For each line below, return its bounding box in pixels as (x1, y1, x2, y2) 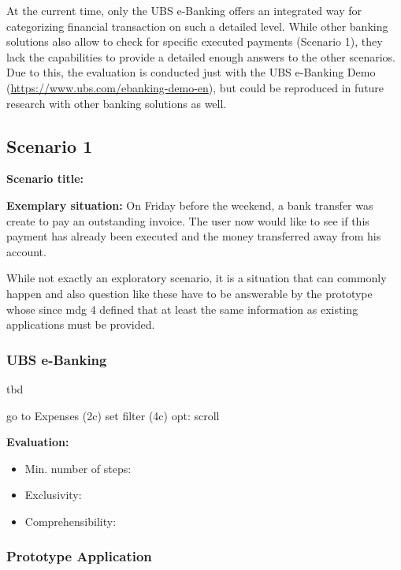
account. (6, 243, 46, 259)
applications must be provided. (6, 316, 155, 333)
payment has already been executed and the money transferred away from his (6, 228, 381, 244)
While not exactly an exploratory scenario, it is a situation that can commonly (6, 270, 387, 286)
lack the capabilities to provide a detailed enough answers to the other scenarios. (6, 48, 396, 65)
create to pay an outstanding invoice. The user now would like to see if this (6, 212, 369, 229)
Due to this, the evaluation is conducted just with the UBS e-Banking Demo (6, 64, 376, 80)
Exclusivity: (24, 486, 82, 503)
